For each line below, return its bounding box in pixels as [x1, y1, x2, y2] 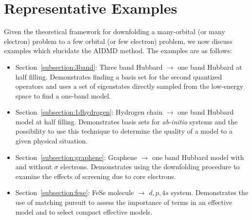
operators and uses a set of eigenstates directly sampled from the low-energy [15, 81, 244, 91]
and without [15, 161, 52, 172]
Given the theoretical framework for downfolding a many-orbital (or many [4, 26, 225, 37]
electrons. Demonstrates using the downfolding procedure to [60, 161, 240, 172]
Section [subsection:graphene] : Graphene [15, 152, 137, 162]
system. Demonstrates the [171, 187, 248, 198]
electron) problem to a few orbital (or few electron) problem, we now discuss [4, 36, 233, 46]
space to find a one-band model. [15, 90, 111, 100]
